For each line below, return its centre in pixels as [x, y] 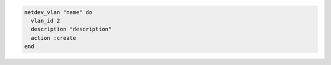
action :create [54, 38]
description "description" [71, 29]
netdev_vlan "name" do [58, 12]
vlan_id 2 [46, 21]
